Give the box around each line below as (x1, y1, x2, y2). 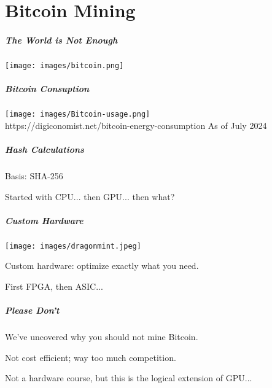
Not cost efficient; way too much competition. (5, 351, 176, 363)
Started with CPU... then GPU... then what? (5, 190, 175, 203)
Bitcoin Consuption (5, 82, 90, 95)
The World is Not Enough (5, 33, 118, 46)
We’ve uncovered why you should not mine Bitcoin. (5, 330, 198, 343)
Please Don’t (5, 304, 60, 317)
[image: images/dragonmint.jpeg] (5, 241, 141, 250)
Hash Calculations (5, 143, 84, 155)
